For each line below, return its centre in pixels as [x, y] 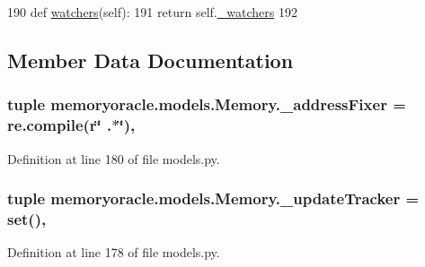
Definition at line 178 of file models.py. [114, 252]
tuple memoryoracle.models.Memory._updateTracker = [213, 198]
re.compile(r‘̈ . [60, 125]
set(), [27, 218]
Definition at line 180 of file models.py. [114, 158]
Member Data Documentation [151, 60]
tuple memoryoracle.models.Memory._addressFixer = [207, 104]
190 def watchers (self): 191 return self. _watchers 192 [152, 12]
